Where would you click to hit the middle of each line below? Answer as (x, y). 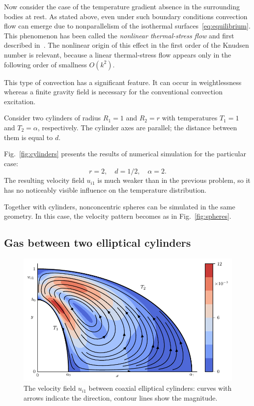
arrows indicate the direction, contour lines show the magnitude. (121, 397)
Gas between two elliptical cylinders (98, 243)
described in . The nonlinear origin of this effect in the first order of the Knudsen (127, 45)
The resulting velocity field (44, 180)
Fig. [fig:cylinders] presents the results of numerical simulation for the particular (125, 154)
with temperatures (190, 118)
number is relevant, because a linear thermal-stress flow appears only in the (118, 54)
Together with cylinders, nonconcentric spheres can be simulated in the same (120, 206)
